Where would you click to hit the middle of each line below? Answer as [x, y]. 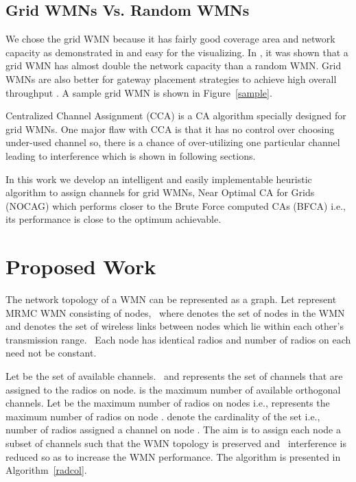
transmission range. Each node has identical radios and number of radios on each [178, 339]
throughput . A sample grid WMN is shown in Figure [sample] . [139, 92]
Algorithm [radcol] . [46, 470]
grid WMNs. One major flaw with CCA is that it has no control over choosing [170, 129]
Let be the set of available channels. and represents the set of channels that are [174, 376]
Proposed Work [81, 266]
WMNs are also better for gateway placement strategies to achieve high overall [171, 79]
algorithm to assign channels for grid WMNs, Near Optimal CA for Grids [160, 192]
